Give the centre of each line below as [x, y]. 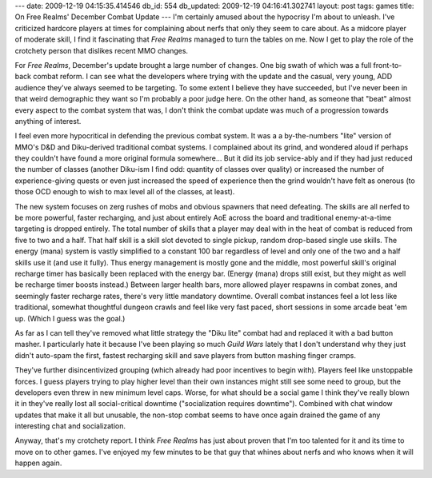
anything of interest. [48, 121]
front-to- [388, 65]
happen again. [38, 463]
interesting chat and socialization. [70, 426]
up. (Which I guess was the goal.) [70, 318]
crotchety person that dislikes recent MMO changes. [101, 50]
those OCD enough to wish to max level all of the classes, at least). [125, 192]
